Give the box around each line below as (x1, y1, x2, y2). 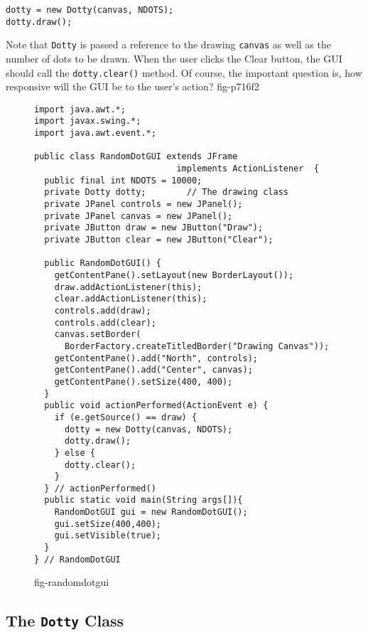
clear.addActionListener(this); (54, 294, 207, 304)
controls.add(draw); (54, 305, 151, 316)
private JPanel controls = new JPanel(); (44, 199, 243, 210)
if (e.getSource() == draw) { (54, 412, 197, 422)
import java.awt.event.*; (34, 128, 156, 139)
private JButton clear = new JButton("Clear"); (44, 235, 274, 245)
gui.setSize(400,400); (54, 518, 161, 529)
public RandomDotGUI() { (44, 258, 161, 269)
